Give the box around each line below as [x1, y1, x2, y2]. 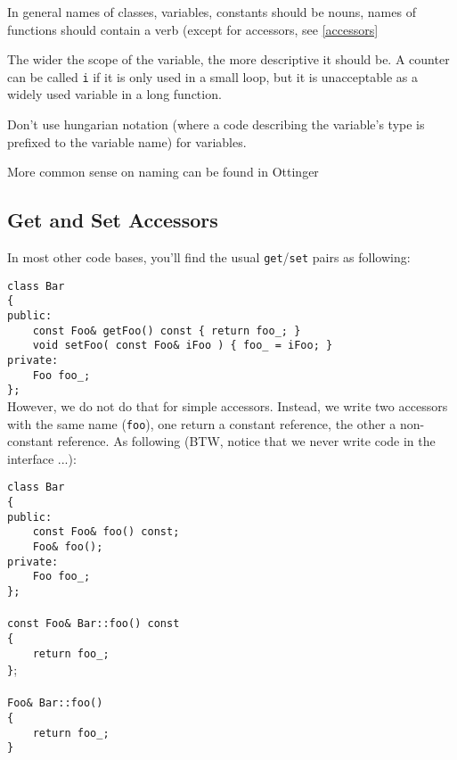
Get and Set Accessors [7, 206, 218, 234]
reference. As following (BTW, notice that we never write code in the [57, 432, 436, 450]
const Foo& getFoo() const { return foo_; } [32, 324, 301, 337]
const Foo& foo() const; [32, 525, 180, 539]
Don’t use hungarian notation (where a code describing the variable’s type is [7, 115, 425, 134]
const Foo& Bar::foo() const [7, 617, 180, 631]
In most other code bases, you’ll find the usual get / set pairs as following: [7, 248, 411, 267]
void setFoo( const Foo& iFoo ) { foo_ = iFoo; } [32, 339, 333, 352]
